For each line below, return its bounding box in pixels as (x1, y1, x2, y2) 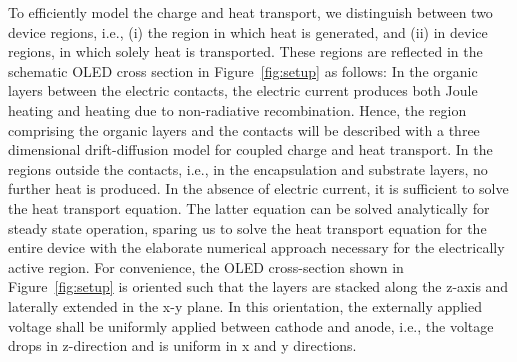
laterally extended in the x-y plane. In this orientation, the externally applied (8, 295, 482, 316)
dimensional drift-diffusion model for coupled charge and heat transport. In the (8, 139, 493, 160)
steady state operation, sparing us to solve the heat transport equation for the (8, 217, 487, 238)
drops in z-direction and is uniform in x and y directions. (8, 335, 357, 356)
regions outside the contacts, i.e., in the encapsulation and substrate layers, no (8, 158, 488, 179)
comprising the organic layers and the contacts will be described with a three (8, 119, 480, 140)
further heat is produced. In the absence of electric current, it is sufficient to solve (8, 178, 509, 199)
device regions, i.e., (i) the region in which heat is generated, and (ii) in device (8, 21, 488, 42)
